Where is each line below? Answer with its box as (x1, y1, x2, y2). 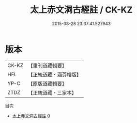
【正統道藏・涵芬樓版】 (28, 71, 81, 78)
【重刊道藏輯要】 (28, 62, 67, 69)
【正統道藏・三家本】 (28, 89, 76, 96)
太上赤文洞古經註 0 (12, 113, 50, 119)
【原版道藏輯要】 (28, 80, 67, 87)
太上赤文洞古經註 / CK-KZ (30, 4, 133, 15)
